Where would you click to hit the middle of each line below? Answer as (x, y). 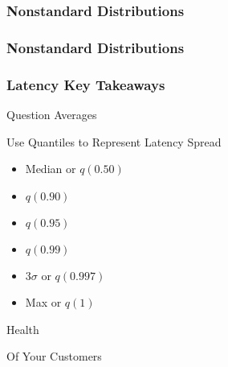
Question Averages (52, 114)
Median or (51, 169)
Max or (43, 302)
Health (23, 329)
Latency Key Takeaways (86, 84)
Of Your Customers (54, 356)
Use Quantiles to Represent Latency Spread (114, 141)
